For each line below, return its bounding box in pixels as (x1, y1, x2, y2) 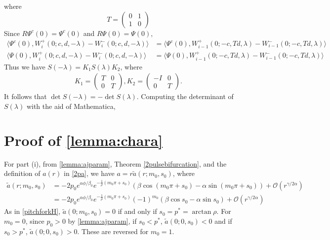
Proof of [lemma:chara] (4, 130, 163, 150)
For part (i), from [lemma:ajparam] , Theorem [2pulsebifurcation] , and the (4, 158, 227, 169)
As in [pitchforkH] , (4, 206, 61, 216)
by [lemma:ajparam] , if (68, 215, 137, 226)
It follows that (4, 91, 47, 102)
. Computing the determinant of (136, 91, 234, 102)
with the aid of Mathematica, (26, 101, 116, 111)
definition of (4, 168, 41, 178)
